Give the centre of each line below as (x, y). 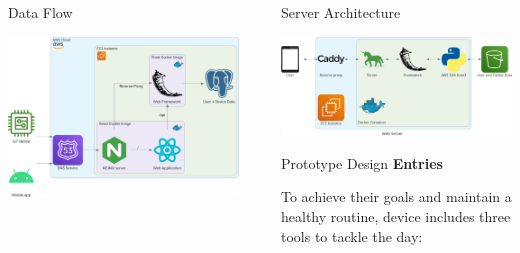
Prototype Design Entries (362, 162)
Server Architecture (341, 12)
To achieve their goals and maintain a (396, 196)
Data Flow (40, 12)
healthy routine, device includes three (396, 215)
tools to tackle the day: (352, 235)
